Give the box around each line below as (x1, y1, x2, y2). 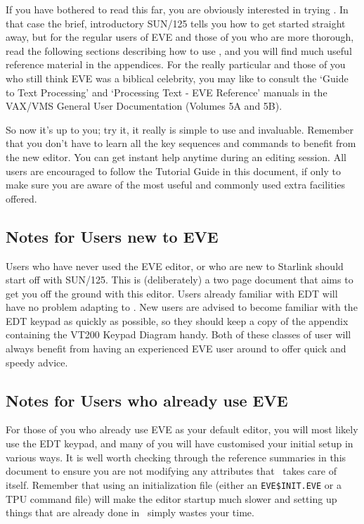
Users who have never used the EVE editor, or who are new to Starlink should (6, 258, 344, 273)
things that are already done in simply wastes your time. (6, 505, 254, 520)
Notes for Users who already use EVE (6, 389, 288, 411)
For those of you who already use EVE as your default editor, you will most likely (6, 422, 358, 437)
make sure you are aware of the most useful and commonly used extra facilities (6, 177, 346, 192)
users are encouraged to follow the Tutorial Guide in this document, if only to (6, 163, 341, 178)
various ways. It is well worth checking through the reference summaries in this (6, 449, 346, 464)
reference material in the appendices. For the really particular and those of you (6, 57, 346, 72)
